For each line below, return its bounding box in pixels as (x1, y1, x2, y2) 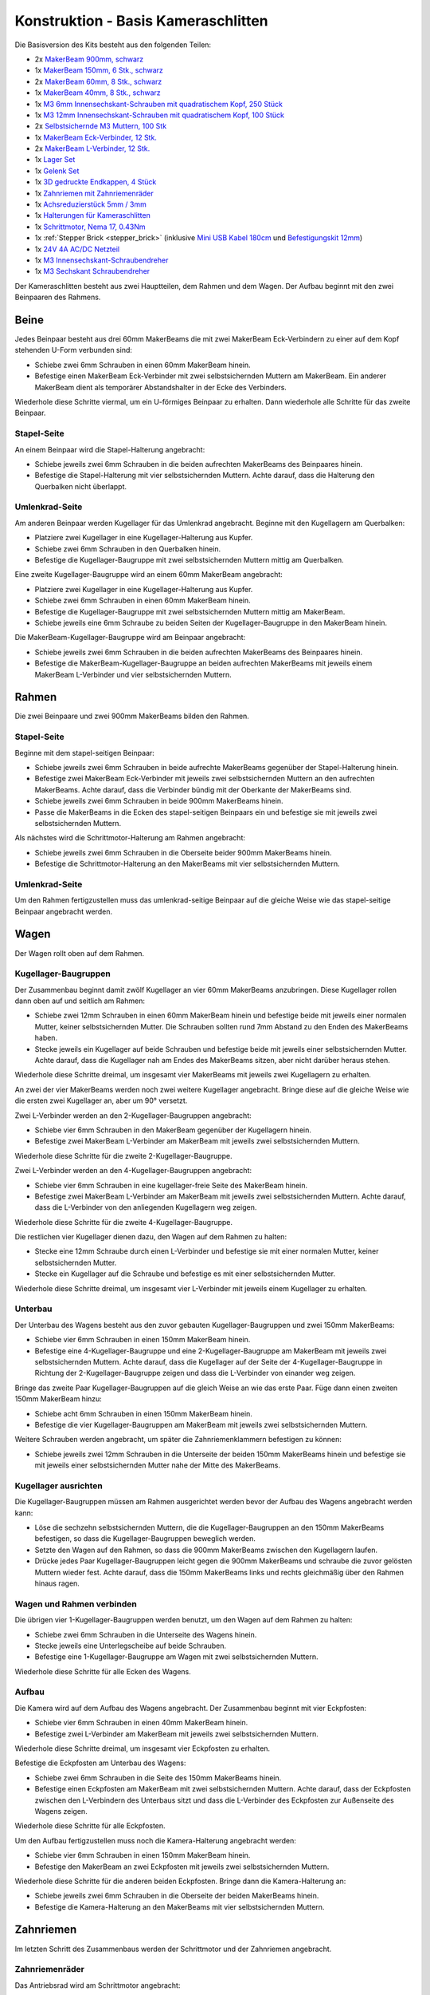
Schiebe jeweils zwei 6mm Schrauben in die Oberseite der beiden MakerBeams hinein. (34, 1891, 319, 1901)
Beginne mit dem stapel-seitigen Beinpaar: (14, 748, 155, 757)
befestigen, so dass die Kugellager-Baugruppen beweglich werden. (34, 1534, 256, 1543)
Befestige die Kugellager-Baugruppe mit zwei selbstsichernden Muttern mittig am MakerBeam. (34, 606, 346, 616)
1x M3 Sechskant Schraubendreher (34, 267, 150, 276)
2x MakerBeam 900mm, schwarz (34, 54, 144, 64)
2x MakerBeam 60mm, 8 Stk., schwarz (34, 77, 162, 86)
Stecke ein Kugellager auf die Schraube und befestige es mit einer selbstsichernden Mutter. (34, 1269, 336, 1278)
